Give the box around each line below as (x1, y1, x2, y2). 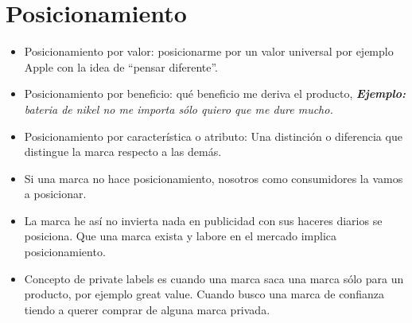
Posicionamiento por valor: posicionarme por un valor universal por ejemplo (24, 43, 394, 60)
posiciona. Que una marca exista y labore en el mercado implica (24, 228, 337, 244)
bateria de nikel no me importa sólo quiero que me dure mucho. (24, 100, 333, 117)
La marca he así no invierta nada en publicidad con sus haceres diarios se (24, 212, 383, 228)
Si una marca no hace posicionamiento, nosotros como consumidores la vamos (24, 169, 403, 186)
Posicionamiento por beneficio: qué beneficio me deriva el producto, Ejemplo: (24, 85, 406, 102)
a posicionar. (24, 185, 87, 202)
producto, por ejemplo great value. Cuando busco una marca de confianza (24, 286, 384, 302)
